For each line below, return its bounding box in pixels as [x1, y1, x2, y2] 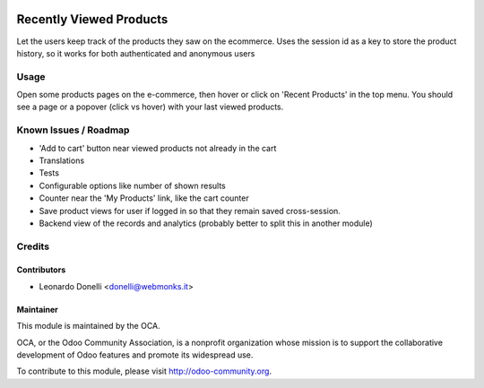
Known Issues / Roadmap [16, 124, 130, 136]
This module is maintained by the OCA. [16, 321, 160, 332]
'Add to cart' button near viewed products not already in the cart [39, 142, 277, 153]
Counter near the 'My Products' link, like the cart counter [39, 193, 250, 203]
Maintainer [16, 304, 58, 315]
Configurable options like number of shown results [39, 180, 226, 191]
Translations [39, 155, 85, 166]
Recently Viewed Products [16, 12, 169, 27]
